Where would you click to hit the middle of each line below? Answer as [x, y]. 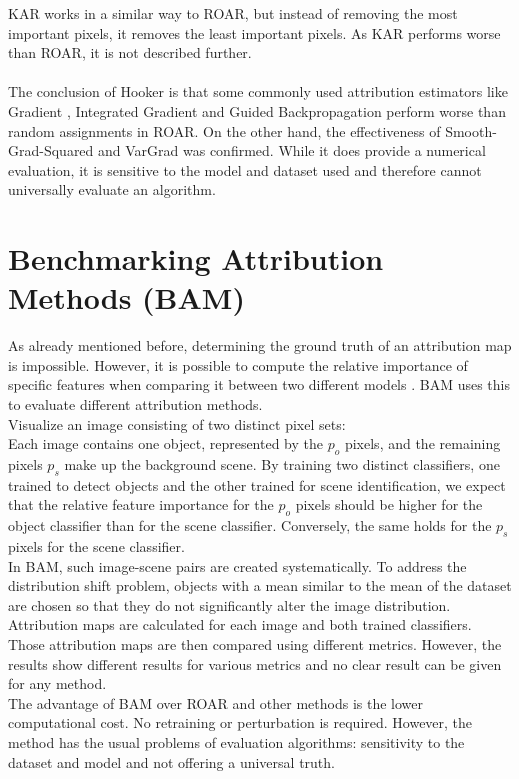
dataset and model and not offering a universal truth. [171, 761]
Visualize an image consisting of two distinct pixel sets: [177, 423]
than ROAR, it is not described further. [130, 52]
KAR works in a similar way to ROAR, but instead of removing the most [233, 13]
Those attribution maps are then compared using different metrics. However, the [255, 643]
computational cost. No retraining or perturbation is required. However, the [240, 722]
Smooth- [471, 130]
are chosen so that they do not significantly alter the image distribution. [229, 604]
